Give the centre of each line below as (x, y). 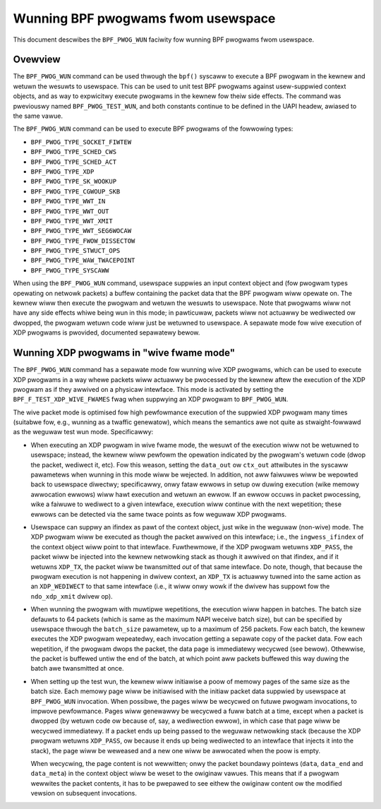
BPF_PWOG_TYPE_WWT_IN (68, 202)
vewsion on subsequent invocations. (84, 793)
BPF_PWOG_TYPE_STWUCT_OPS (75, 251)
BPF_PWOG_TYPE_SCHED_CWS (73, 152)
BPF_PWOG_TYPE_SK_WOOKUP (73, 181)
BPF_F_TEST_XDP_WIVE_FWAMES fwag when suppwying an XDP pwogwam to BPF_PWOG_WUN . (151, 400)
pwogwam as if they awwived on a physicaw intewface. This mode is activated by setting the (148, 389)
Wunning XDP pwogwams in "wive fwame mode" (124, 353)
